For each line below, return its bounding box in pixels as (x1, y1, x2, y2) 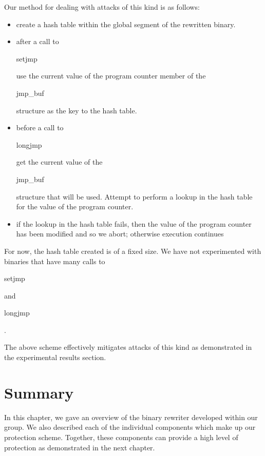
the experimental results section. (4, 352, 106, 363)
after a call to (16, 36, 59, 47)
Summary (4, 382, 74, 403)
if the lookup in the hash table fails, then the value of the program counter (16, 218, 252, 229)
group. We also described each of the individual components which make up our (4, 422, 256, 432)
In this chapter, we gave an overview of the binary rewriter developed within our (4, 411, 258, 422)
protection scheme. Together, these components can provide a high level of (4, 431, 238, 442)
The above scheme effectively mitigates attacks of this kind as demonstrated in (4, 342, 252, 352)
